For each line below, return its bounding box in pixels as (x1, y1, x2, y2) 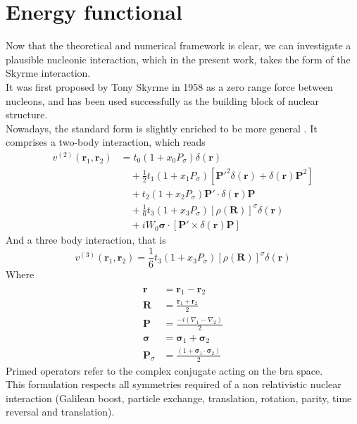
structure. (6, 107, 48, 122)
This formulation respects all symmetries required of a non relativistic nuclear (6, 377, 342, 392)
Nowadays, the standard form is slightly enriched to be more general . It (6, 120, 318, 135)
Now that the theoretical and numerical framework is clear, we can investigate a (6, 38, 351, 53)
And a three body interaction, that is (6, 232, 166, 247)
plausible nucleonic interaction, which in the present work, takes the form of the (6, 51, 351, 66)
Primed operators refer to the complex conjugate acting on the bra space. (6, 363, 323, 378)
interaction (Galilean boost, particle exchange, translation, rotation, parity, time (6, 390, 352, 405)
